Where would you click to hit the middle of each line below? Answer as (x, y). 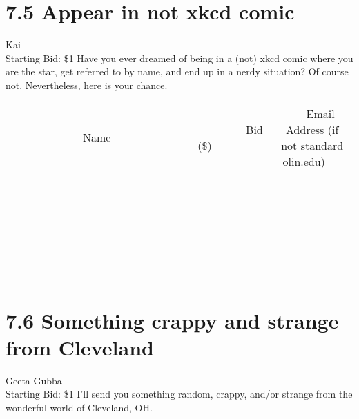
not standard (312, 145)
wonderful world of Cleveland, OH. (79, 407)
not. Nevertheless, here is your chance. (87, 85)
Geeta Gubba (34, 380)
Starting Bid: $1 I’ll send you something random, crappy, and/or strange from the (179, 394)
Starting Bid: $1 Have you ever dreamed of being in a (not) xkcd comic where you (179, 58)
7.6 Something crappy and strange (172, 320)
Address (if (312, 129)
